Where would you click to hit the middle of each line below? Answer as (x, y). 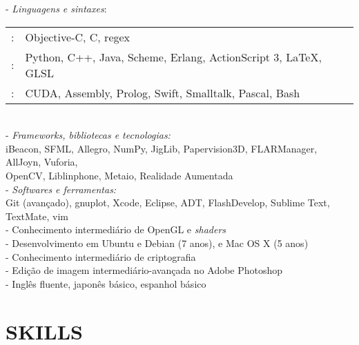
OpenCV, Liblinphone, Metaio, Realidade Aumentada (119, 175)
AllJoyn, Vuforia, (42, 162)
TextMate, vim (37, 216)
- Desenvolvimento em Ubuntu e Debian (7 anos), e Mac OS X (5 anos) (157, 243)
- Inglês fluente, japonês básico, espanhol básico (106, 283)
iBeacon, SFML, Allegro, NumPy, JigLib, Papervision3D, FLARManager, (162, 148)
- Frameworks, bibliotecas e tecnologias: (88, 135)
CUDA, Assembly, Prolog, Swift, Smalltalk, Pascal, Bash (163, 92)
